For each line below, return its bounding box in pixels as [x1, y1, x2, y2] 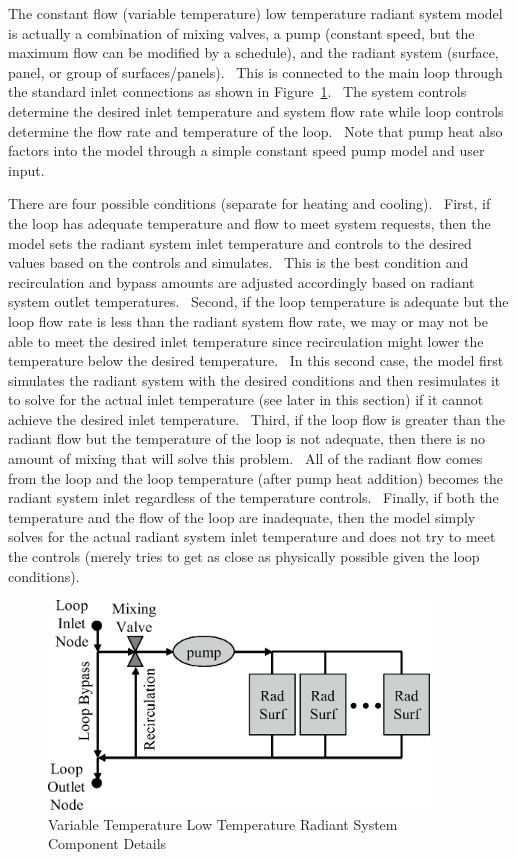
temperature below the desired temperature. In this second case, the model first [8, 350, 504, 371]
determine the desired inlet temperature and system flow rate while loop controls [8, 100, 504, 121]
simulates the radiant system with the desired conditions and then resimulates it [8, 369, 501, 390]
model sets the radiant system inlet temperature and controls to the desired [8, 232, 472, 253]
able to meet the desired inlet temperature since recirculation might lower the [8, 330, 484, 351]
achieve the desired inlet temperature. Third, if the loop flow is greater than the [8, 408, 505, 429]
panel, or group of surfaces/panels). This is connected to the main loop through [8, 61, 503, 82]
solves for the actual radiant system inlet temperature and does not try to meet [8, 526, 496, 547]
